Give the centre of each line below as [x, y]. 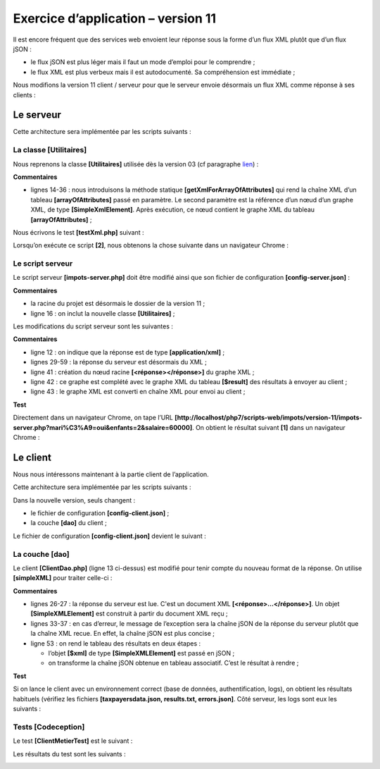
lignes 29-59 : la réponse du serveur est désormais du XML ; [119, 362]
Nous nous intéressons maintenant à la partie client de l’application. [111, 474]
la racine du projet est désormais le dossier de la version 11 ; [118, 304]
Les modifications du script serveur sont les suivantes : [93, 326]
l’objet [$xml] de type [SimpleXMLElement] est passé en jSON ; [141, 653]
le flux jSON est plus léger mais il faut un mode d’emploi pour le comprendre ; [143, 62]
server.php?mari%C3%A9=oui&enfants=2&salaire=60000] [103, 427]
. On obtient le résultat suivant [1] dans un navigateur [269, 427]
